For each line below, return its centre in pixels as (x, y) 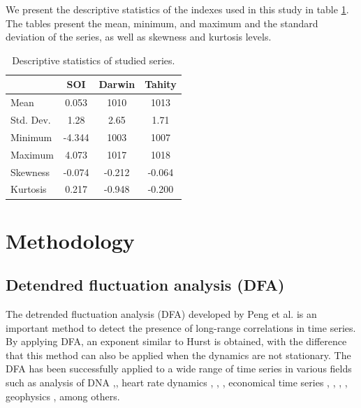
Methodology (70, 240)
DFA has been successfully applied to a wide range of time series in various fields (179, 369)
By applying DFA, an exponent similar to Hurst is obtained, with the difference (176, 341)
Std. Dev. (31, 120)
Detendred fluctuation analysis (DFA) (145, 285)
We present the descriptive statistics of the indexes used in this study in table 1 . (177, 9)
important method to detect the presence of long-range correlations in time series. (181, 327)
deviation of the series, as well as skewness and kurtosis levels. (139, 37)
